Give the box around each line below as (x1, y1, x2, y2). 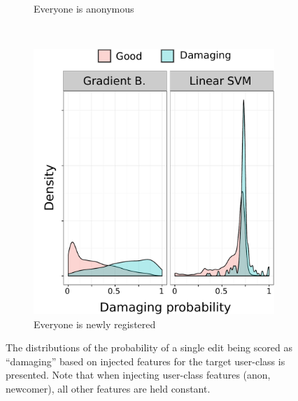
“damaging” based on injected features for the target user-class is (6, 353, 285, 368)
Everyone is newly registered (34, 316, 156, 331)
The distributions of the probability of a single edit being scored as (6, 340, 293, 355)
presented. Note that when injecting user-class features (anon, (6, 367, 271, 382)
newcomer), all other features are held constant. (6, 381, 211, 395)
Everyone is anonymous (34, 1, 134, 15)
